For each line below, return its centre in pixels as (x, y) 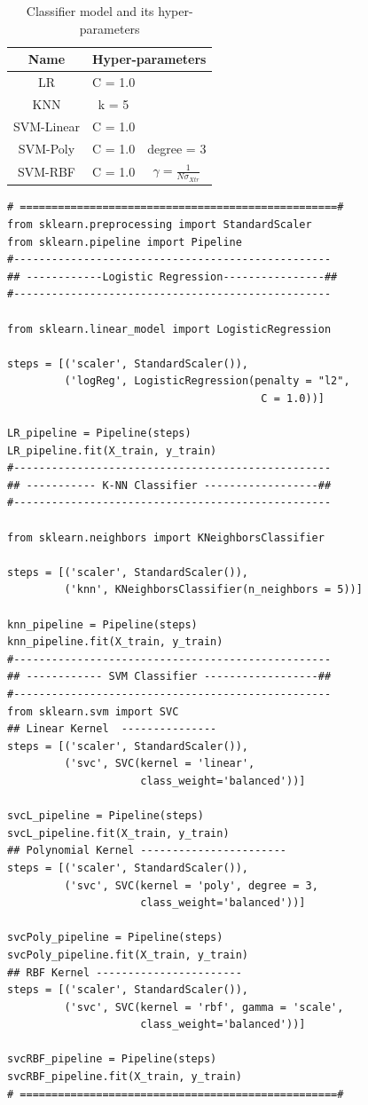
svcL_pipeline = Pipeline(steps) (106, 816)
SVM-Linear (47, 126)
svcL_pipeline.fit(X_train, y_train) (118, 833)
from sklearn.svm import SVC (93, 711)
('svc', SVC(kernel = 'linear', (160, 764)
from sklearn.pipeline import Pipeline (125, 242)
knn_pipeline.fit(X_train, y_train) (115, 642)
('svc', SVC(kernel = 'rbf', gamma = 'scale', (204, 1007)
